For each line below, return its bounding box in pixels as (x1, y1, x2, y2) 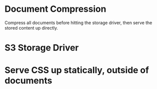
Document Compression (4, 3, 106, 15)
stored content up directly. (4, 25, 59, 30)
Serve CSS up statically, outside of (4, 65, 149, 76)
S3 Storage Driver (4, 42, 79, 54)
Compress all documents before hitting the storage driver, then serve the (4, 20, 153, 26)
